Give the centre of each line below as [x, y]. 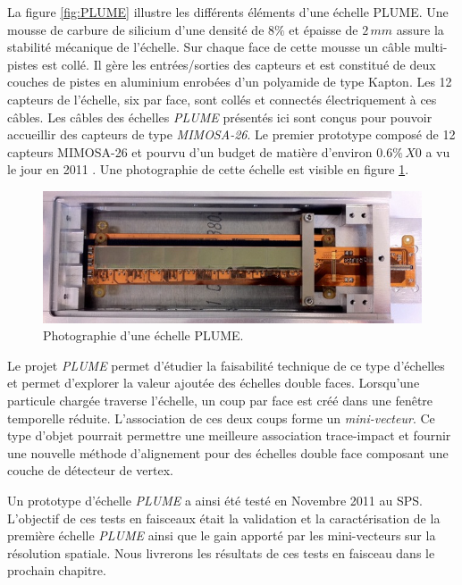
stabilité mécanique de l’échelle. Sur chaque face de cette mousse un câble [209, 47]
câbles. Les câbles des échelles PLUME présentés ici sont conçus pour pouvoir [220, 117]
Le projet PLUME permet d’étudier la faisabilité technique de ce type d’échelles [226, 365]
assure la [420, 29]
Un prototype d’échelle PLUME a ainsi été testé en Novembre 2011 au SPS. [215, 501]
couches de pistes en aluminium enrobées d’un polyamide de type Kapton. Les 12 [230, 82]
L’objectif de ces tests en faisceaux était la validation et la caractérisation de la [224, 518]
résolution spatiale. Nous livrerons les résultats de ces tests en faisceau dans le [221, 552]
